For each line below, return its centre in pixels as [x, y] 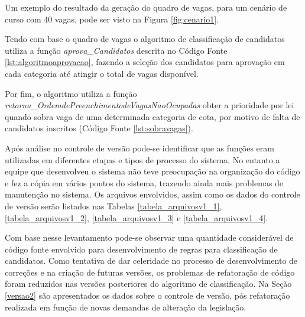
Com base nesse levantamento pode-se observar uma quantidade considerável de [149, 237]
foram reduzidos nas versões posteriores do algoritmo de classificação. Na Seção [148, 284]
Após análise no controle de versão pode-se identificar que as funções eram [139, 148]
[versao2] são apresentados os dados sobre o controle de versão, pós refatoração [147, 295]
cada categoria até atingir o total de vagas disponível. [102, 73]
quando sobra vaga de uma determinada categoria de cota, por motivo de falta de [152, 116]
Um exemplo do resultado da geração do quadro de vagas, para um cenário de [146, 7]
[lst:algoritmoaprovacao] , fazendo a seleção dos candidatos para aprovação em [145, 62]
